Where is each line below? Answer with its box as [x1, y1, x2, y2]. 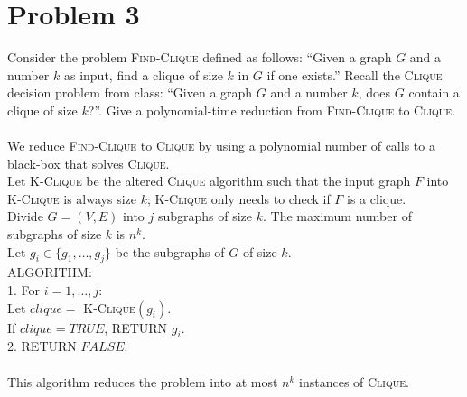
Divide [7, 207, 43, 226]
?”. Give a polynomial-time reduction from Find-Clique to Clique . [88, 100, 456, 119]
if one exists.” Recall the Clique [266, 65, 443, 84]
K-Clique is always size [7, 189, 136, 208]
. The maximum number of [263, 207, 412, 226]
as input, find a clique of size [63, 65, 223, 84]
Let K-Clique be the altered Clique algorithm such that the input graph [7, 171, 411, 190]
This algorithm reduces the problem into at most [7, 372, 278, 391]
